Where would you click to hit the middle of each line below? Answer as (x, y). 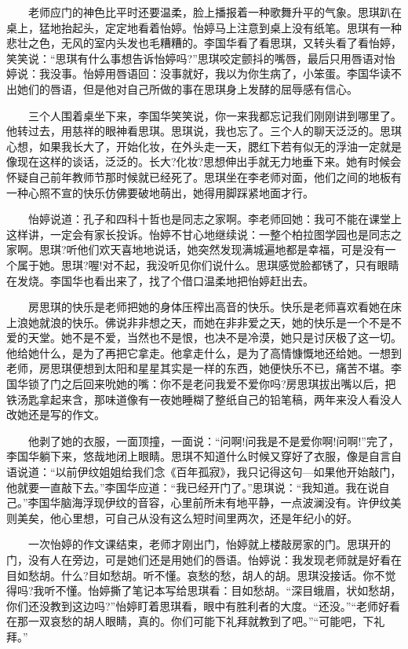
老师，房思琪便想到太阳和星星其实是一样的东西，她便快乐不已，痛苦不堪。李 (204, 368)
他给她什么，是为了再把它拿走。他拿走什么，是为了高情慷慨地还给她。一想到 (204, 352)
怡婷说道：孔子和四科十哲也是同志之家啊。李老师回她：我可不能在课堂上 (215, 219)
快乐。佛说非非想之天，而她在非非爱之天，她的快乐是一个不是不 (237, 322)
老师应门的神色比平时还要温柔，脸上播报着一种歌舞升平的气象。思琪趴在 (215, 12)
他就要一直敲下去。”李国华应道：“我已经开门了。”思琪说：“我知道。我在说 (193, 487)
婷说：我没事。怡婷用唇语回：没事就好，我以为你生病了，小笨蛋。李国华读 (199, 73)
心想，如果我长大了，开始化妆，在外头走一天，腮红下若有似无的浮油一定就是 (204, 146)
